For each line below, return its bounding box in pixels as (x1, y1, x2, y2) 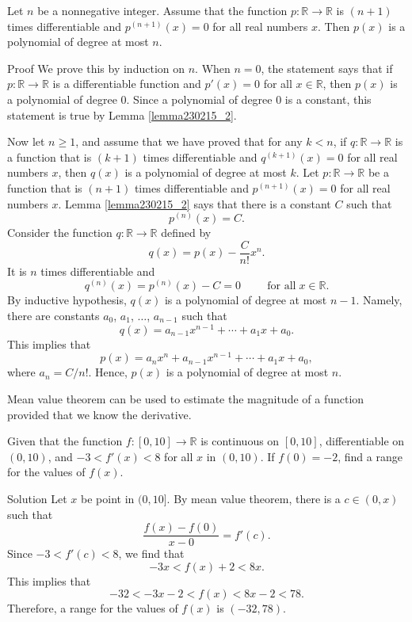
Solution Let (7, 490, 67, 506)
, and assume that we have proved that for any (75, 133, 303, 150)
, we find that (118, 545, 185, 562)
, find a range (338, 448, 402, 464)
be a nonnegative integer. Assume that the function (37, 2, 288, 18)
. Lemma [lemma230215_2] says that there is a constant (58, 195, 331, 212)
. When (195, 59, 231, 76)
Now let (7, 133, 45, 150)
